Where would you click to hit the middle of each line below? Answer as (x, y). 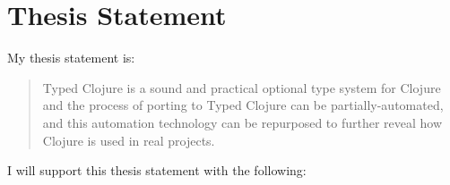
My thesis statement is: (71, 58)
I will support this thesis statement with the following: (157, 170)
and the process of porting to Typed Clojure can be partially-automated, (243, 105)
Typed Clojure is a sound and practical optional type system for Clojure (242, 87)
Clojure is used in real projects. (129, 140)
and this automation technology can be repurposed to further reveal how (242, 122)
